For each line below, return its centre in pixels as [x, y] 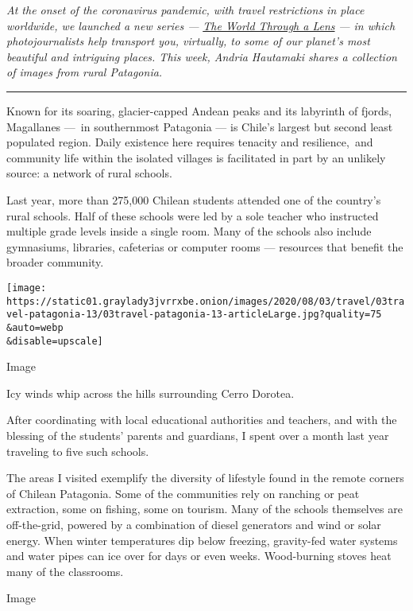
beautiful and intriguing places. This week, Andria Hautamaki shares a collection [202, 56]
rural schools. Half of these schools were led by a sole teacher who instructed [193, 215]
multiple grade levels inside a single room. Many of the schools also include [189, 231]
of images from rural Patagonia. [85, 72]
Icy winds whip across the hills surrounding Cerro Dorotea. [151, 393]
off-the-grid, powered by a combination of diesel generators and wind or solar [194, 524]
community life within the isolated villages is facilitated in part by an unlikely [196, 157]
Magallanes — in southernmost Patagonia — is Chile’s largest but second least [200, 126]
